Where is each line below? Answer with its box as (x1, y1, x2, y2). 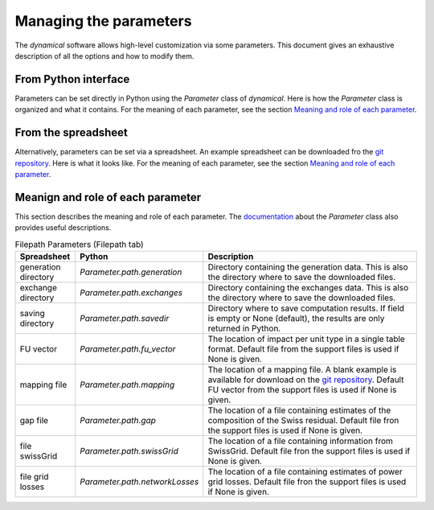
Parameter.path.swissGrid (80, 445, 178, 456)
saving (19, 307, 46, 319)
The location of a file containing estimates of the (207, 405, 391, 416)
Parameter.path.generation (80, 266, 182, 278)
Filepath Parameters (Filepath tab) (14, 238, 144, 249)
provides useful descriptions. (14, 223, 112, 232)
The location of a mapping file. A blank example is (207, 364, 397, 375)
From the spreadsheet (14, 125, 128, 140)
